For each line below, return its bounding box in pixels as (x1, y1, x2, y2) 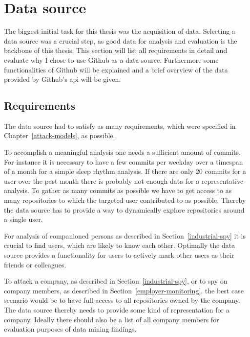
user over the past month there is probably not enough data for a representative (4, 175, 244, 186)
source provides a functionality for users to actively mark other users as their (4, 250, 234, 260)
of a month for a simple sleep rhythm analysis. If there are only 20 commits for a (4, 166, 246, 176)
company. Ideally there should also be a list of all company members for (4, 314, 219, 324)
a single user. (4, 214, 43, 224)
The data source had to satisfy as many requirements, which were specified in (4, 120, 236, 131)
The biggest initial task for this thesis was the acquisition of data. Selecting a (4, 26, 235, 36)
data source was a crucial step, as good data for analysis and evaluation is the (4, 35, 237, 46)
